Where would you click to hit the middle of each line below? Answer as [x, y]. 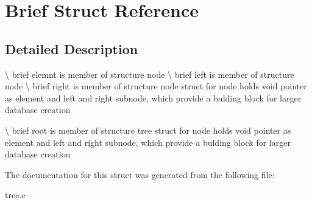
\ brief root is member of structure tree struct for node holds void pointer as [148, 130]
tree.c [15, 195]
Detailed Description [72, 48]
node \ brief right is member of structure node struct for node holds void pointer [156, 86]
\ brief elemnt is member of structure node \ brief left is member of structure [150, 74]
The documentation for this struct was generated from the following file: [140, 174]
